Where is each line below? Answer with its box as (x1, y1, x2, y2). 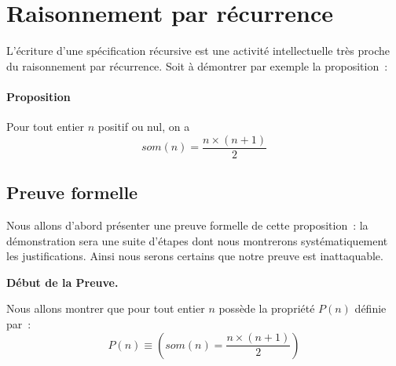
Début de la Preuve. (6, 274, 119, 290)
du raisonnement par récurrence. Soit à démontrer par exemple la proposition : (6, 57, 388, 74)
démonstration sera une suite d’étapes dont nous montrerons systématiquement (6, 232, 388, 248)
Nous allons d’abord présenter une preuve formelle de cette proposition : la (6, 216, 368, 233)
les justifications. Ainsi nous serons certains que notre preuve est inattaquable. (6, 248, 383, 264)
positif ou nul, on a (97, 118, 190, 135)
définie (354, 300, 387, 317)
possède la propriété (218, 300, 315, 317)
